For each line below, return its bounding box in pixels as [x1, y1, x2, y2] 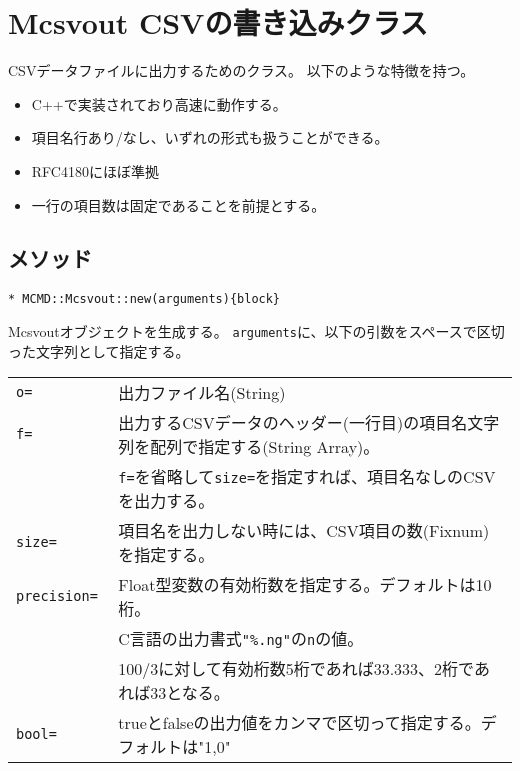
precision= [16, 588, 98, 605]
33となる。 [150, 681, 230, 705]
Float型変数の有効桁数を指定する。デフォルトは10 [118, 573, 492, 597]
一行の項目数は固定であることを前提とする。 [31, 194, 326, 215]
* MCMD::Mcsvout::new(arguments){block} [8, 292, 281, 307]
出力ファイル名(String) [118, 381, 286, 405]
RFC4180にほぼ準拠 [31, 160, 159, 181]
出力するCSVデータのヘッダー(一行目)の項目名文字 [118, 411, 500, 435]
